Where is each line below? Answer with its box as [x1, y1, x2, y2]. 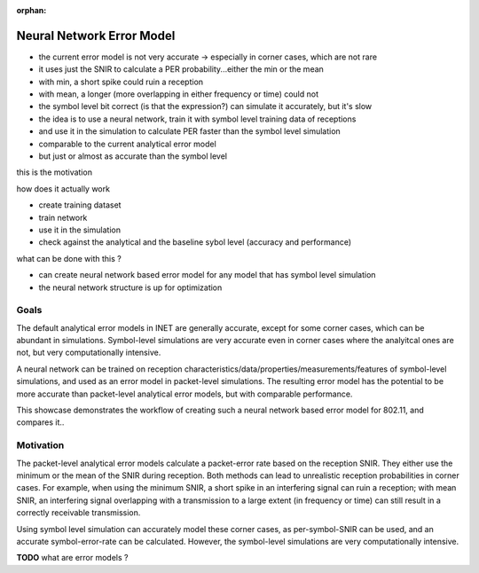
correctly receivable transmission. [16, 507, 141, 518]
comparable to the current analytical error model [38, 138, 216, 149]
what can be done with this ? [16, 253, 122, 263]
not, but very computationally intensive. [16, 347, 161, 358]
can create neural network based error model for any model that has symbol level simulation [38, 270, 376, 280]
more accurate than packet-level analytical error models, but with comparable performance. [16, 389, 353, 399]
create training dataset [38, 200, 122, 210]
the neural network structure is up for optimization [38, 282, 223, 293]
